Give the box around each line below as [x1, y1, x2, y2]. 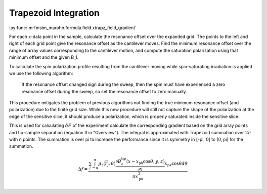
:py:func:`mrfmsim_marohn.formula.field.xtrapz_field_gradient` [9, 25, 137, 31]
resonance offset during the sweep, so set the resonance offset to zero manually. [21, 88, 187, 94]
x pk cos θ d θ [164, 160, 188, 167]
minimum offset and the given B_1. [9, 54, 79, 60]
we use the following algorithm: [9, 70, 73, 76]
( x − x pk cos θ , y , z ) [126, 158, 165, 165]
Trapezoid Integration [9, 7, 100, 18]
